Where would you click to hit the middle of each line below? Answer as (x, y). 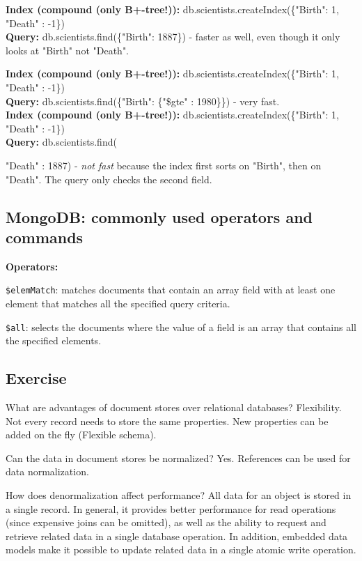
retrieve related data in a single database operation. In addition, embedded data (177, 536)
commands (45, 237)
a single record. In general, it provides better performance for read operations (171, 508)
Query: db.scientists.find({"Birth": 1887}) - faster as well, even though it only (173, 37)
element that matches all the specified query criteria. (118, 303)
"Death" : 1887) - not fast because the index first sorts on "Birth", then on (164, 165)
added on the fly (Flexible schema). (81, 435)
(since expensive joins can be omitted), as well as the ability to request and (166, 522)
